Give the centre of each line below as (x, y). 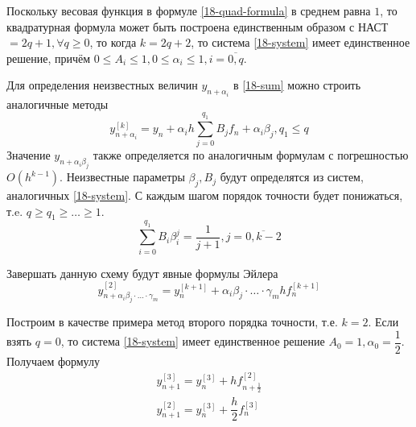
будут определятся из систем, (292, 177)
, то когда (113, 42)
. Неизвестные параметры (122, 177)
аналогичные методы (58, 104)
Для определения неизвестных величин (102, 85)
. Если (383, 322)
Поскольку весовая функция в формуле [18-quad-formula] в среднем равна (189, 10)
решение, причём (49, 58)
